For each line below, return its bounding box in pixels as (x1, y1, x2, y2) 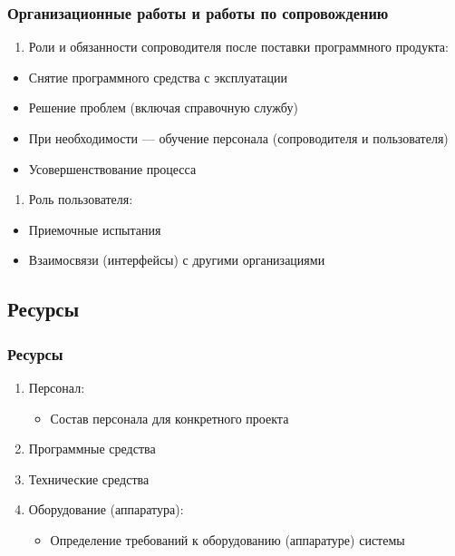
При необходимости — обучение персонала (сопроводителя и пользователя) (28, 129, 449, 147)
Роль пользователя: (28, 190, 133, 209)
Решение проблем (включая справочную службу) (28, 98, 298, 117)
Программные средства (28, 439, 156, 458)
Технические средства (28, 469, 150, 488)
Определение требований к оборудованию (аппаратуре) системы (50, 530, 405, 549)
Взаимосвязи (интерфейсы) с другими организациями (28, 250, 325, 269)
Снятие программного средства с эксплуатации (28, 67, 287, 86)
